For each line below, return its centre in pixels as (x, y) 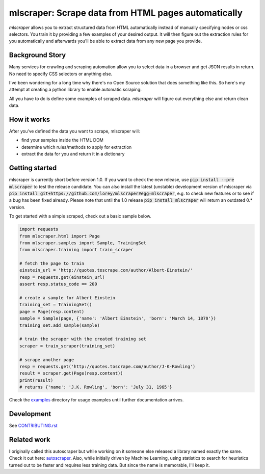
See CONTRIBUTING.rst (33, 425)
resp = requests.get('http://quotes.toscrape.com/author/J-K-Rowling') (107, 366)
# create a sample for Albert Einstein (67, 298)
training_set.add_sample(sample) (60, 325)
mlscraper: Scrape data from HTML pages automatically (126, 13)
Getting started (33, 168)
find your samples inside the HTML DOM (63, 140)
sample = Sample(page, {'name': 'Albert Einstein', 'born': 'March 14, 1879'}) (118, 318)
